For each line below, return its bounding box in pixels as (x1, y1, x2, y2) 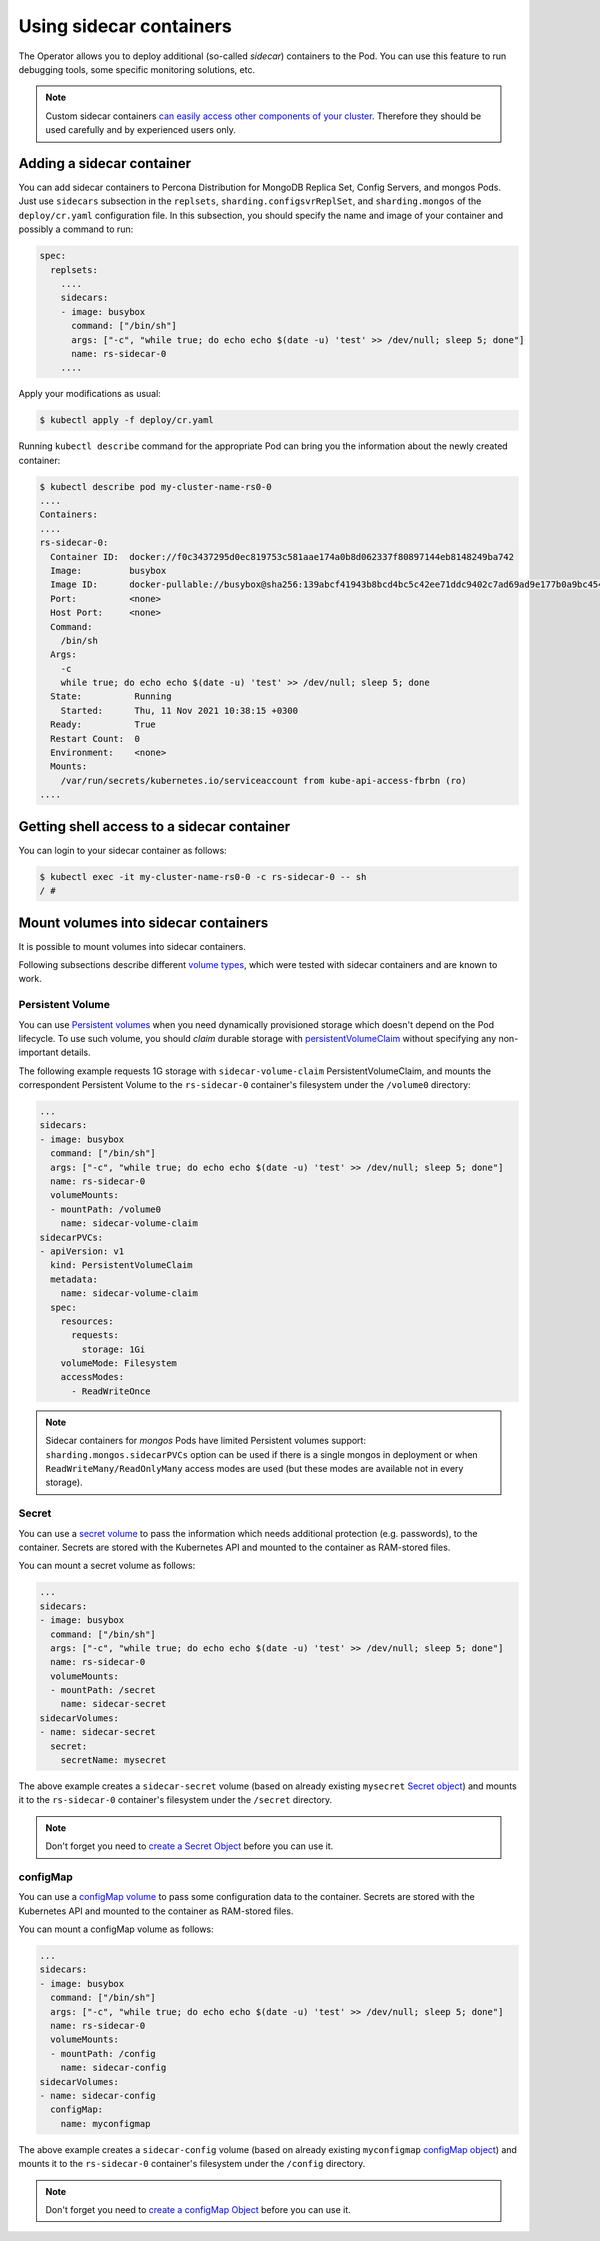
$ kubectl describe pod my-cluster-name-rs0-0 (39, 481, 272, 492)
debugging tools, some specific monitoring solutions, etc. (18, 63, 255, 75)
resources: (60, 1315, 114, 1327)
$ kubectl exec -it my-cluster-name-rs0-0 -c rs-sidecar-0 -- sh (39, 871, 367, 882)
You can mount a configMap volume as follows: (18, 1923, 214, 1935)
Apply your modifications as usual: (18, 388, 162, 400)
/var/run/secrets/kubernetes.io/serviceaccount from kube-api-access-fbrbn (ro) (60, 775, 467, 786)
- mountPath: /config (50, 2048, 157, 2059)
